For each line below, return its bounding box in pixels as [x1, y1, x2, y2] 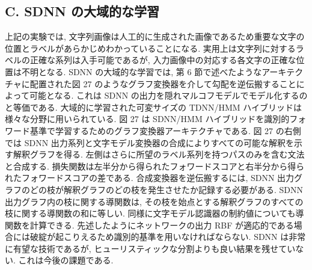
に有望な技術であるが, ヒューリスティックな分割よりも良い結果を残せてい [5, 242, 296, 254]
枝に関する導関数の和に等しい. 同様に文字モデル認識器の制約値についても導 [5, 207, 304, 219]
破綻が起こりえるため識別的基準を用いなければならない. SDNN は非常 [29, 230, 306, 243]
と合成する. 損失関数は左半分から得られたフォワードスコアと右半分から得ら [5, 159, 305, 172]
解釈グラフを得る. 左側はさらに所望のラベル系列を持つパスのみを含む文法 [13, 148, 305, 161]
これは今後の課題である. [18, 254, 114, 266]
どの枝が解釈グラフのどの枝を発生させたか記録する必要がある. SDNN [29, 183, 304, 195]
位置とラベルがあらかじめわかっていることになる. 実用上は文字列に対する [5, 41, 296, 54]
